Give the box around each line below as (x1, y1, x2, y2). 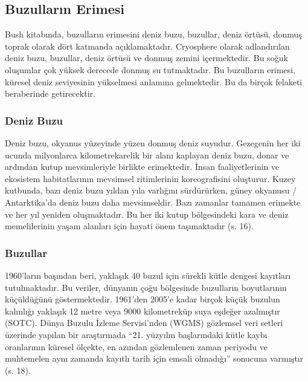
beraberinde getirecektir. (5, 87, 95, 100)
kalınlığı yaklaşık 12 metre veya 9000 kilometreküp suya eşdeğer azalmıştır (5, 304, 280, 317)
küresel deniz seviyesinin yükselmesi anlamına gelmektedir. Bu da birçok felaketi (5, 75, 303, 88)
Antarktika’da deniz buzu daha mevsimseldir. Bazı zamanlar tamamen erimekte (5, 195, 301, 208)
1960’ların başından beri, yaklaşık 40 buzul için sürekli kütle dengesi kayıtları (5, 269, 291, 281)
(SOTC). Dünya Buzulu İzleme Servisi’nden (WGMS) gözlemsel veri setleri (5, 316, 283, 329)
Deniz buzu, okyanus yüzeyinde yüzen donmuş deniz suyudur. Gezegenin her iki (5, 136, 301, 149)
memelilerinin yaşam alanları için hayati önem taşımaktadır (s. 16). (5, 220, 254, 232)
